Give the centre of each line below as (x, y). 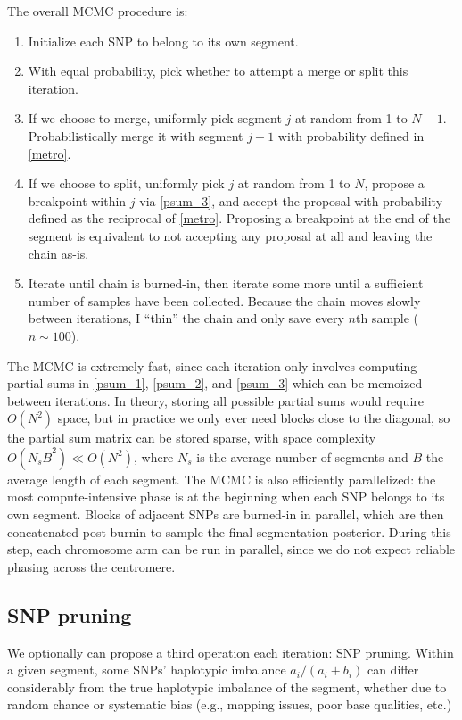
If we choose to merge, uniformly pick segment (155, 118)
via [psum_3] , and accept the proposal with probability (291, 200)
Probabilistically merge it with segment (136, 135)
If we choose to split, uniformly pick (126, 183)
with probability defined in (351, 135)
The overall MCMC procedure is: (98, 11)
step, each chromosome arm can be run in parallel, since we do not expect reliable (231, 549)
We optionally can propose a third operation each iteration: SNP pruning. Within (231, 652)
